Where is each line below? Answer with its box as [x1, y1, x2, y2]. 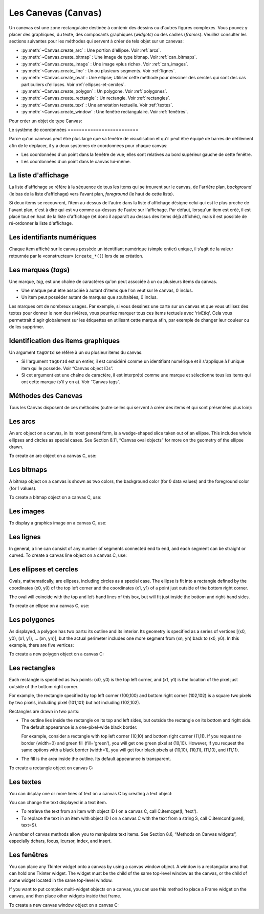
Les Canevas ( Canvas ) [9, 7, 102, 18]
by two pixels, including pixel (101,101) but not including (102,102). [9, 699, 140, 705]
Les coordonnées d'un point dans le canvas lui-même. [21, 158, 131, 164]
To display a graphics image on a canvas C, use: [9, 520, 107, 526]
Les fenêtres [9, 850, 48, 859]
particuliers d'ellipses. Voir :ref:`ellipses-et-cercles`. [21, 81, 126, 87]
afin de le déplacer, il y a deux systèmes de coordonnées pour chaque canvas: [9, 142, 168, 149]
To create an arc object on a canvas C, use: [9, 453, 97, 459]
